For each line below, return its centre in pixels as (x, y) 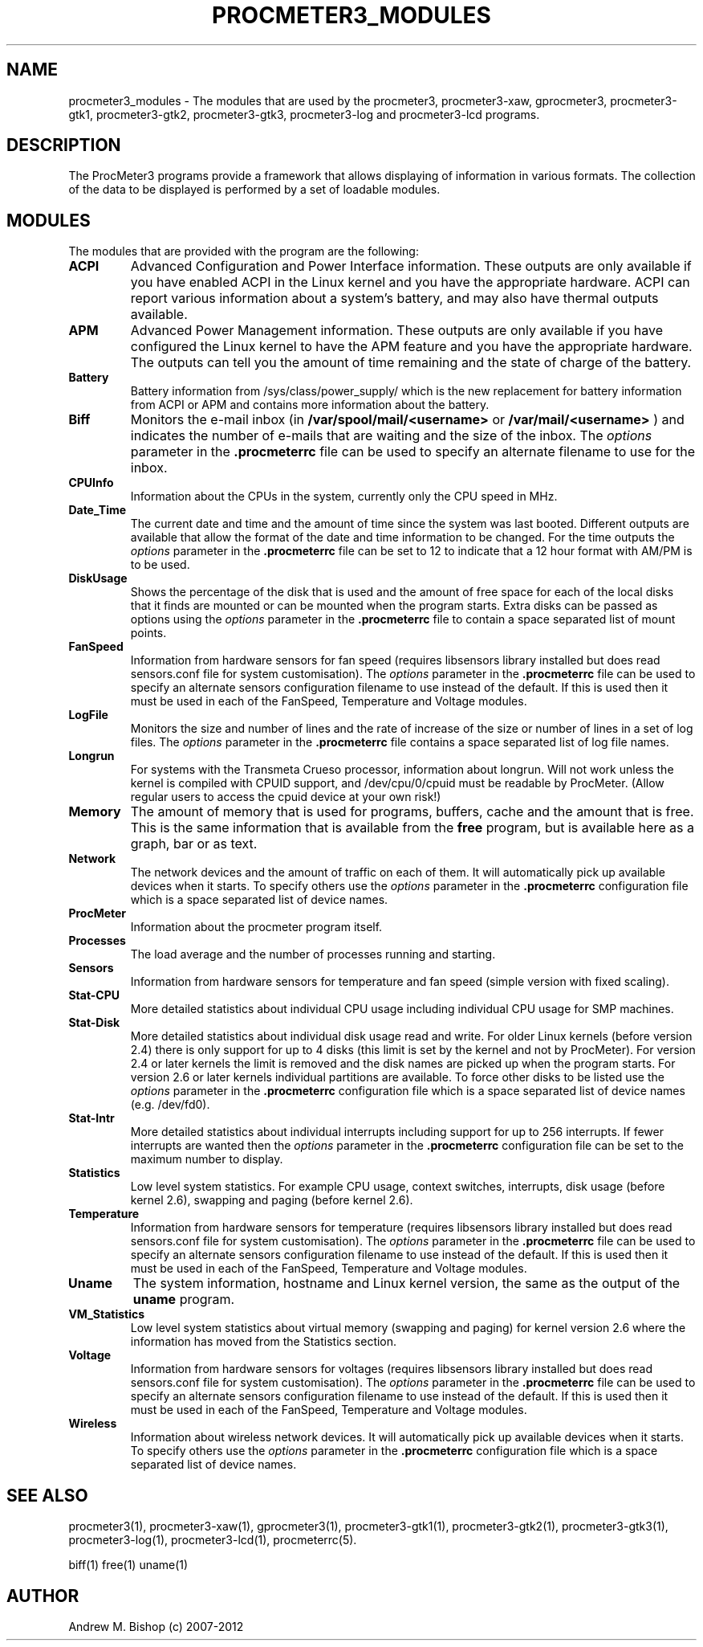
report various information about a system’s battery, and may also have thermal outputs (394, 298)
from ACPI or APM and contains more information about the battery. (310, 405)
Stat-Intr (91, 1118)
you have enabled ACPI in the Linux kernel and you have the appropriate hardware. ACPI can (410, 282)
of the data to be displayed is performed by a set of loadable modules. (254, 190)
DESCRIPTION (64, 145)
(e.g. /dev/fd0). (170, 1105)
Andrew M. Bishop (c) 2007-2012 (156, 1626)
